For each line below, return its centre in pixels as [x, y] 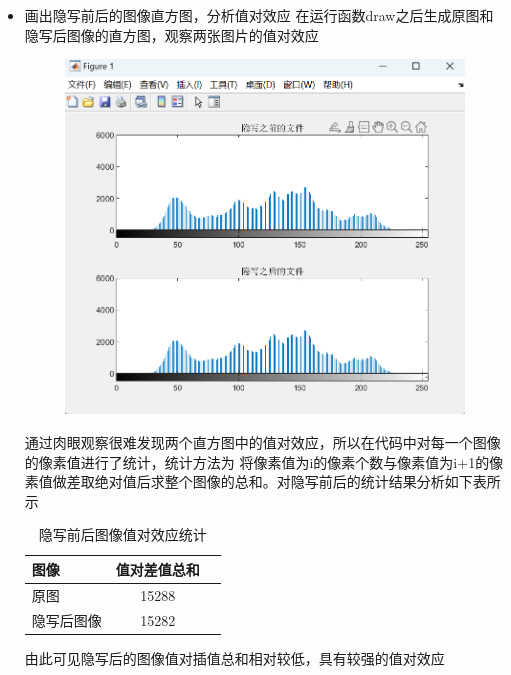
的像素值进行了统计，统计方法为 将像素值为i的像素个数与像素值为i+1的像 [264, 461]
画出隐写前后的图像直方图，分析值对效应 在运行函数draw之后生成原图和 [259, 15]
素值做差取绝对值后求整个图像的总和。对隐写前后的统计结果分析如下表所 [262, 481]
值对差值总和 [157, 568]
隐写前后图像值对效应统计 [122, 534]
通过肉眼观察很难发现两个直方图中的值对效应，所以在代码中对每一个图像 [262, 441]
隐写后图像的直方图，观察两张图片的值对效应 [171, 34]
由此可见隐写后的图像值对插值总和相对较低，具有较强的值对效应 [234, 657]
